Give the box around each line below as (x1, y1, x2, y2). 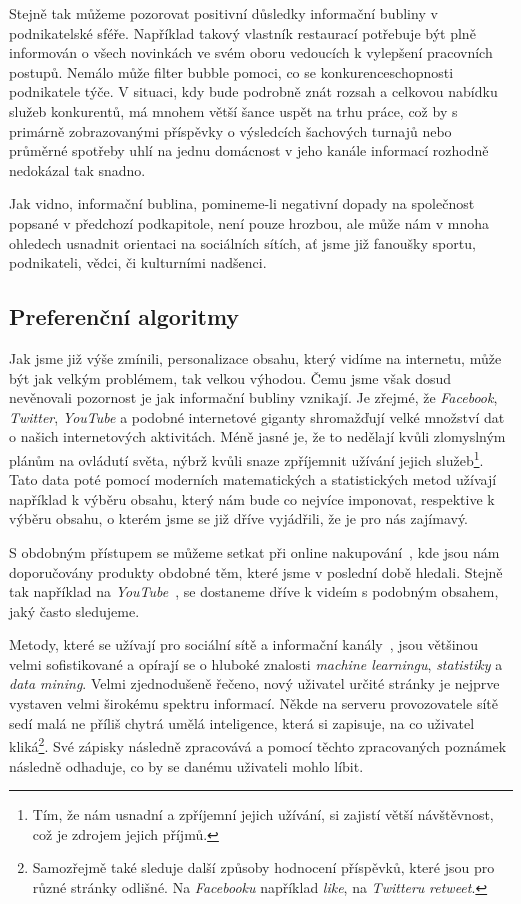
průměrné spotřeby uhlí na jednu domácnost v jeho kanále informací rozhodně (9, 140, 489, 161)
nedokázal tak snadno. (9, 159, 146, 180)
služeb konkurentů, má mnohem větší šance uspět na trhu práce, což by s (9, 100, 458, 121)
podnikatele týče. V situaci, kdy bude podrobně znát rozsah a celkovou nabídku (9, 81, 498, 102)
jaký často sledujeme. (9, 600, 140, 621)
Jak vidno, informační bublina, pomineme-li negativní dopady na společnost (9, 193, 475, 214)
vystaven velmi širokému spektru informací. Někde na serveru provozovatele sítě (9, 693, 499, 714)
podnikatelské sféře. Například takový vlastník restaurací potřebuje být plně (9, 22, 476, 43)
